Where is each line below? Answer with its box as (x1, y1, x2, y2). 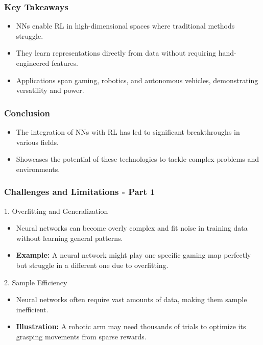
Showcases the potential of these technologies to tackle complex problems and (16, 154, 259, 164)
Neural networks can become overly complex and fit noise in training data (16, 223, 248, 233)
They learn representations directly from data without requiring (16, 47, 217, 58)
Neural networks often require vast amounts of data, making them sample (16, 294, 247, 305)
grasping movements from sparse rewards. (16, 331, 147, 341)
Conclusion (4, 106, 50, 119)
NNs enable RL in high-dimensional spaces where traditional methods (16, 20, 235, 31)
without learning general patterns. (16, 232, 123, 243)
